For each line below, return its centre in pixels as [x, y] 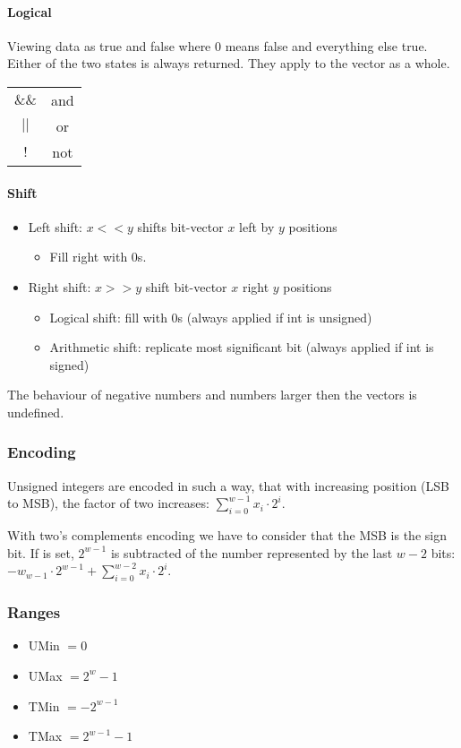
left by [257, 226]
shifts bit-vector [180, 226]
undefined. [36, 412]
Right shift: [60, 286]
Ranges [34, 612]
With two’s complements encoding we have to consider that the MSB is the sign [227, 535]
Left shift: [55, 226]
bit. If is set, [41, 552]
